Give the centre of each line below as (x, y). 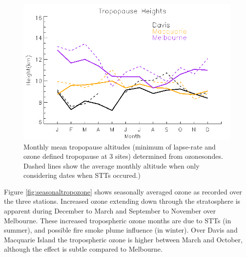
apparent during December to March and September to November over (110, 211)
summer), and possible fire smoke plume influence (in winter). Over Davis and (121, 230)
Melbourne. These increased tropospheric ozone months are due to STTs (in (118, 220)
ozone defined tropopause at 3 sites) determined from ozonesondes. (123, 156)
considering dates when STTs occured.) (82, 175)
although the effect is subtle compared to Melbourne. (83, 249)
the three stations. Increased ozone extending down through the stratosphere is (122, 201)
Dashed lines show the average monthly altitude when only (112, 165)
